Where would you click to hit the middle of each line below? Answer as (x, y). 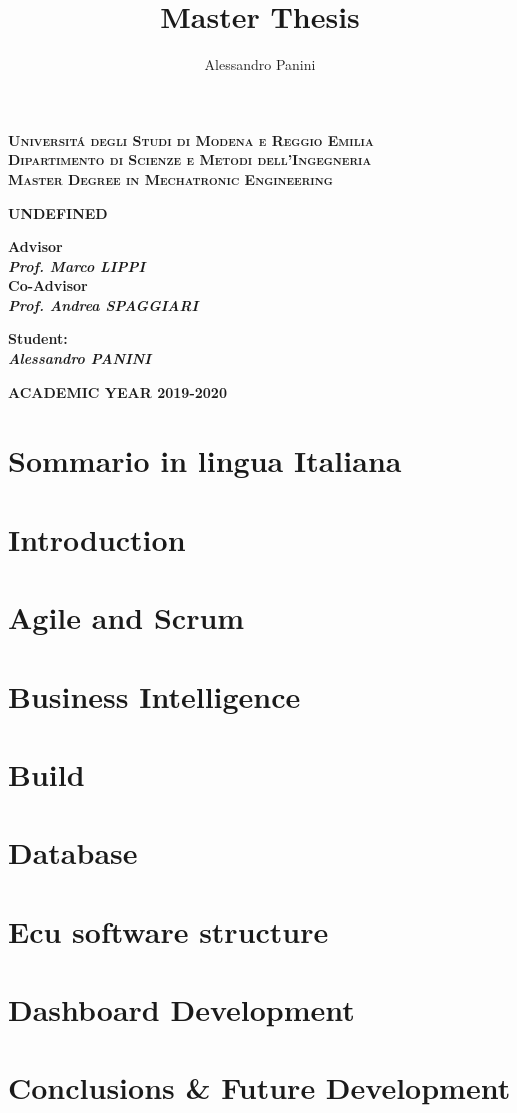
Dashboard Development (181, 1009)
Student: (38, 338)
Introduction (97, 538)
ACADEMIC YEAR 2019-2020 (117, 391)
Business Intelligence (154, 695)
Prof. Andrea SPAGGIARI (103, 304)
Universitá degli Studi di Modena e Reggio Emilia (191, 139)
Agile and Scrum (126, 617)
